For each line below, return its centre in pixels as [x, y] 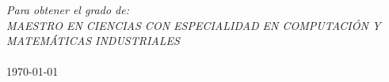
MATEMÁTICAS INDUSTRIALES [93, 41]
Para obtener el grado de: [68, 9]
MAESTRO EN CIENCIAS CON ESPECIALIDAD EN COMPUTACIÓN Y [194, 25]
